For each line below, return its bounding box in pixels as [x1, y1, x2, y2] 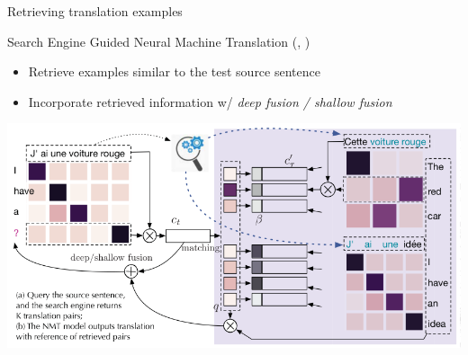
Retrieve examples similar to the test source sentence [28, 62, 320, 81]
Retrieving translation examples [7, 2, 183, 20]
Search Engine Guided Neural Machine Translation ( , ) [7, 31, 310, 50]
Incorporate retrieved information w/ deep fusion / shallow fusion [28, 92, 392, 111]
